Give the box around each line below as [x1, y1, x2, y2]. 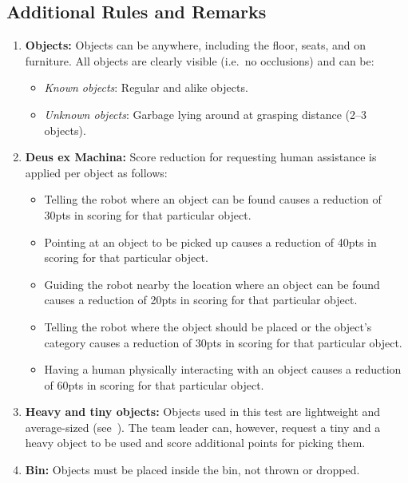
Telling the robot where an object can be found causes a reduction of [44, 191, 382, 208]
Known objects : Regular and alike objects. [44, 79, 248, 96]
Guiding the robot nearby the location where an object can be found [44, 275, 380, 292]
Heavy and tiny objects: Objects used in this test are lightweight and [25, 403, 381, 420]
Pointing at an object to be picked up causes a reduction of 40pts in [44, 233, 377, 250]
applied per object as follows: [25, 164, 168, 180]
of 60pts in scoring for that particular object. [44, 376, 264, 393]
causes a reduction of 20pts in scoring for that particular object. [44, 291, 358, 308]
